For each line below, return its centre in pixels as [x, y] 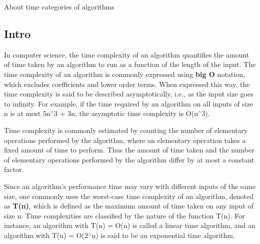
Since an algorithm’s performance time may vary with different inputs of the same [130, 186]
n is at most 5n [27, 113]
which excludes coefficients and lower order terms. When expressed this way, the [127, 84]
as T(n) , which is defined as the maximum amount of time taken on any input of [129, 206]
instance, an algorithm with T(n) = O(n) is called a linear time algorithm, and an [130, 225]
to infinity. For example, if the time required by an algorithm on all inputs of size [128, 103]
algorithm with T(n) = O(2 [46, 235]
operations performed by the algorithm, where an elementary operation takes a [125, 140]
